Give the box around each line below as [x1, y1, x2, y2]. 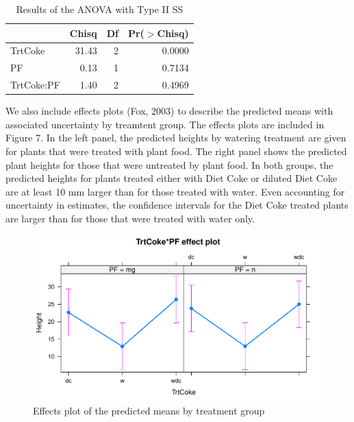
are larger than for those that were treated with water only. [5, 211, 255, 225]
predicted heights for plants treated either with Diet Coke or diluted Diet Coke [5, 171, 338, 185]
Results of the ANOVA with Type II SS [16, 2, 184, 16]
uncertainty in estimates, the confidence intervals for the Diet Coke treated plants [5, 198, 349, 212]
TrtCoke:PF [10, 78, 60, 92]
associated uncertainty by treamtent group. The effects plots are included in [5, 117, 325, 131]
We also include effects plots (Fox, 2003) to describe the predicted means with [5, 104, 333, 118]
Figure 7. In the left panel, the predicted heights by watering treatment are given [5, 130, 346, 145]
